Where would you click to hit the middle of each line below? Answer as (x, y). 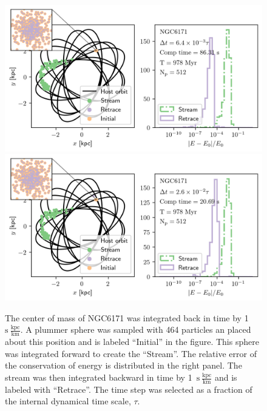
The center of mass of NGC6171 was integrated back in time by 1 (127, 317)
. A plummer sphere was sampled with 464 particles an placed (136, 329)
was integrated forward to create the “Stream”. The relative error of (131, 353)
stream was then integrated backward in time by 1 (99, 377)
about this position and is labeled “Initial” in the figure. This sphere (132, 342)
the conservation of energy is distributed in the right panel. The (123, 365)
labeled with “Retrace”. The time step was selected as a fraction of (129, 389)
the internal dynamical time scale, (68, 401)
